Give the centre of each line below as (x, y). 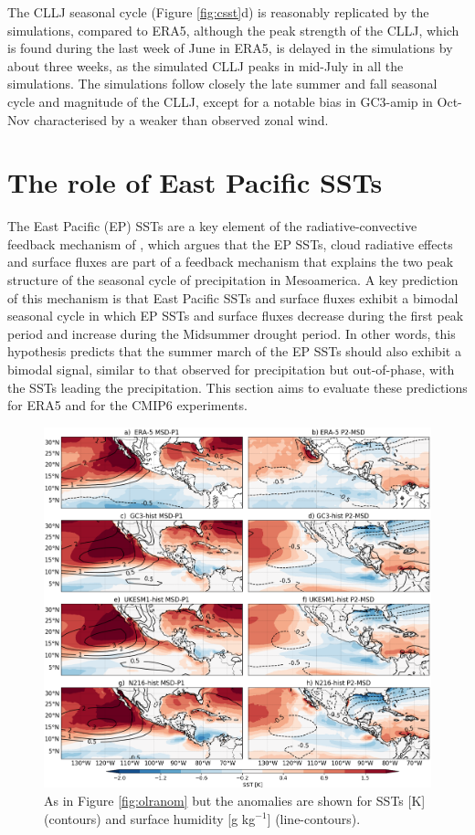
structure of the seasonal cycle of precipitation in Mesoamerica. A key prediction (233, 280)
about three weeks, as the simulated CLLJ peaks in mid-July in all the (206, 65)
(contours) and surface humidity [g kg (150, 818)
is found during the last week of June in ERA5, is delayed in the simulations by (230, 48)
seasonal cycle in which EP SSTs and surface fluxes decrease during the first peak (236, 316)
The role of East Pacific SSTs (195, 182)
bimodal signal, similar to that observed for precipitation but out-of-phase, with (231, 370)
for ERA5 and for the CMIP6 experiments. (127, 405)
